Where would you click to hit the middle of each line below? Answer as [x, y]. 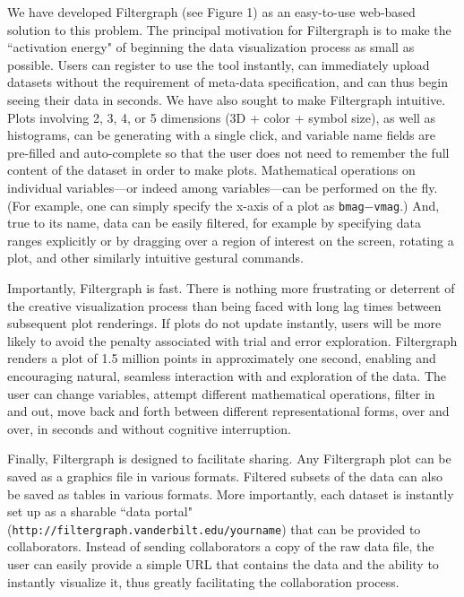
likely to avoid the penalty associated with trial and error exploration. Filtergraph [232, 340]
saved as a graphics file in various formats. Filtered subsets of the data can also [225, 476]
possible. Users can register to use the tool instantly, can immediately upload [219, 64]
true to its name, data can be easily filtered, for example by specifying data [214, 223]
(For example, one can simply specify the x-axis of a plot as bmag [186, 205]
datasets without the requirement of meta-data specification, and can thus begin [228, 82]
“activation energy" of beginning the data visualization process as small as [211, 47]
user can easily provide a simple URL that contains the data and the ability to [223, 563]
